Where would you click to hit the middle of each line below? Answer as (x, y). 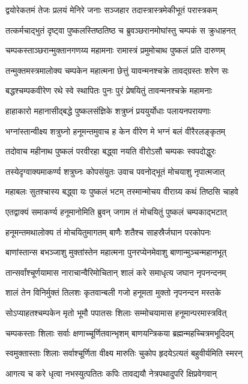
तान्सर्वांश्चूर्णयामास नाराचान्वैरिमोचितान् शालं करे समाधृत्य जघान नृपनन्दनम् (116, 272)
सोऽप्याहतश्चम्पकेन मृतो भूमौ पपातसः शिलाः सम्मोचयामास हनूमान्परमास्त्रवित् (116, 312)
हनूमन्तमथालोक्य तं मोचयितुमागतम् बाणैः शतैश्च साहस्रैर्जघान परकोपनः (108, 232)
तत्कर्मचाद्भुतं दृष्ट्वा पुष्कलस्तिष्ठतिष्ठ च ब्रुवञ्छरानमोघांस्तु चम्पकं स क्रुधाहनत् (121, 30)
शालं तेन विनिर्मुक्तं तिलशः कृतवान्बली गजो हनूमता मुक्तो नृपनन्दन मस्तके (113, 292)
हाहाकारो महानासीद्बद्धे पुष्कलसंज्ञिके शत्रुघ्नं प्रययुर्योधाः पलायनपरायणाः (108, 110)
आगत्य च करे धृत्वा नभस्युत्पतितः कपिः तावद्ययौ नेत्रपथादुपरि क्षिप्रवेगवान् (111, 373)
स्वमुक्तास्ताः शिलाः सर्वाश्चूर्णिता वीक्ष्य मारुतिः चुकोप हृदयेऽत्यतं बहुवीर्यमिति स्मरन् (124, 353)
